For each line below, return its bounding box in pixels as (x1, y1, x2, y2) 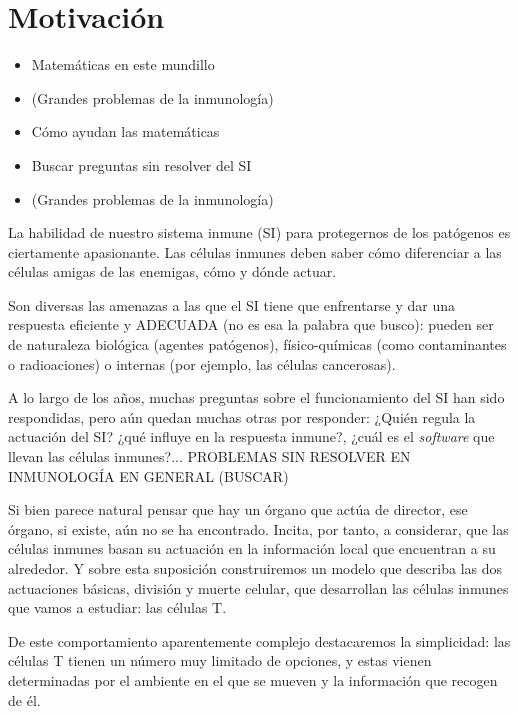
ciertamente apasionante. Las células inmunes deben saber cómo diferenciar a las (8, 241, 502, 262)
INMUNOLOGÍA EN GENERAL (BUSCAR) (8, 465, 289, 486)
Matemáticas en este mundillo (31, 54, 215, 75)
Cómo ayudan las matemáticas (31, 121, 220, 142)
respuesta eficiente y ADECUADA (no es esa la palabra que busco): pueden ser (8, 314, 494, 335)
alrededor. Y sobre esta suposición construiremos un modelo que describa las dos (8, 558, 503, 578)
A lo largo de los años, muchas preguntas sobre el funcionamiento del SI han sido (8, 387, 505, 408)
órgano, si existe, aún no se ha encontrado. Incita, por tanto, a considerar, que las (8, 518, 509, 539)
